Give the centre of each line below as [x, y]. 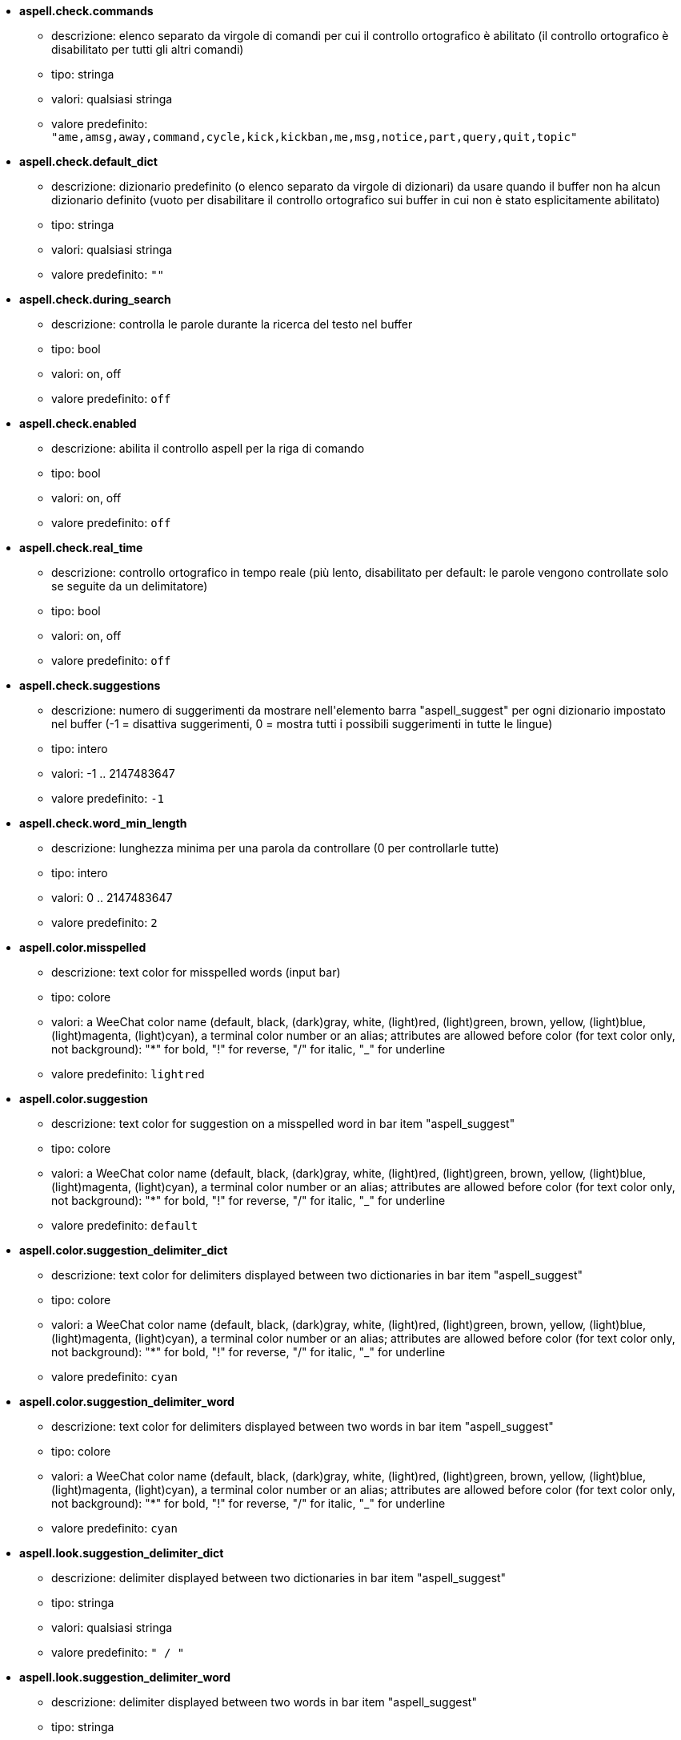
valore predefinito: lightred [128, 1074]
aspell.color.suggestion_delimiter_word [127, 1402]
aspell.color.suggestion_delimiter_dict [124, 1250]
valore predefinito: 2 [104, 922]
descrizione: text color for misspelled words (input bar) [196, 972]
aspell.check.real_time [81, 548]
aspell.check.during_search [95, 299]
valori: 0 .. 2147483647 [112, 898]
